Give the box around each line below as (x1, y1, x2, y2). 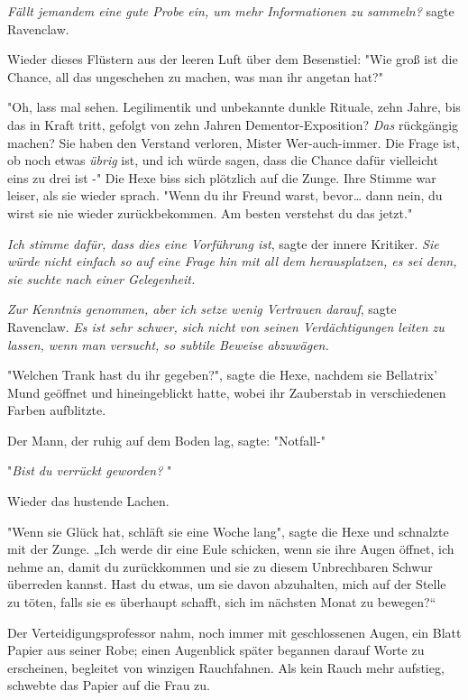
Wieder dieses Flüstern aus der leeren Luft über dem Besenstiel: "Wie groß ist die (7, 50, 458, 69)
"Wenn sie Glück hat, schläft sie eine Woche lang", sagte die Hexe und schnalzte (7, 521, 449, 540)
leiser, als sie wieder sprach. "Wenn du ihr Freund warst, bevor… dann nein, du (7, 186, 443, 205)
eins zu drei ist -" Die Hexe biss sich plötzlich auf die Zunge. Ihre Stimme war (7, 168, 436, 187)
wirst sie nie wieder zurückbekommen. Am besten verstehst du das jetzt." (7, 203, 413, 222)
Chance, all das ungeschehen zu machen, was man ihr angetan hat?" (7, 67, 383, 86)
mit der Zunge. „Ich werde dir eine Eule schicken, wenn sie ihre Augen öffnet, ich (7, 539, 454, 558)
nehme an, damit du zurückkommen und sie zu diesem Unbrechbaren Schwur (7, 557, 433, 576)
